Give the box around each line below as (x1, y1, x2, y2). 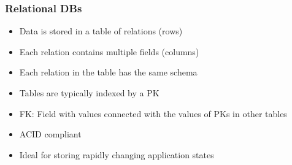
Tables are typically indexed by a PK (19, 86, 159, 99)
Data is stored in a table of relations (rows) (19, 25, 183, 37)
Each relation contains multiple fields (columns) (19, 45, 199, 58)
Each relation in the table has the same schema (19, 66, 198, 79)
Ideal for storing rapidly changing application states (19, 148, 214, 161)
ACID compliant (19, 128, 82, 140)
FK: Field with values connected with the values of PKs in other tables (19, 107, 287, 120)
